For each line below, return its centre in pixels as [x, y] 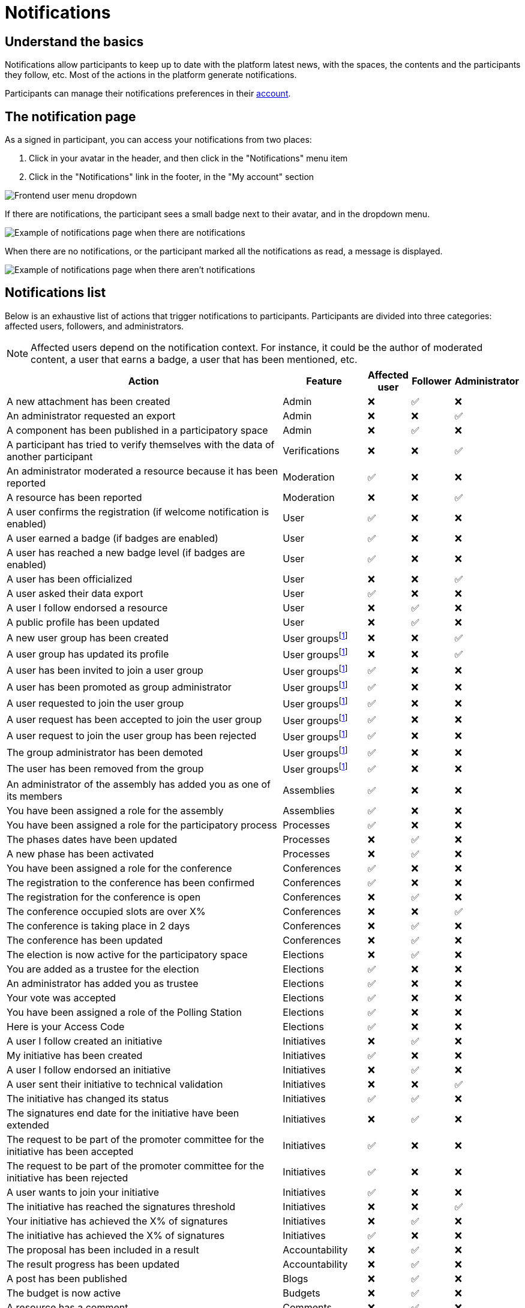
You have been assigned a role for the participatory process [142, 825]
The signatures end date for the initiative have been [123, 1113]
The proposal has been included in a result [103, 1249]
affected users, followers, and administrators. [94, 326]
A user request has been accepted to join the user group [134, 720]
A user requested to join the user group [95, 703]
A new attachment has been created [88, 401]
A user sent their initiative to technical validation [115, 1084]
